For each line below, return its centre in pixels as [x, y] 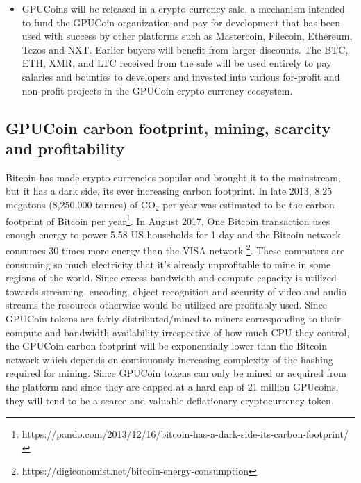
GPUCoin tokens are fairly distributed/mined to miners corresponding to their [173, 318]
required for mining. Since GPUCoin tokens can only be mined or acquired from [176, 373]
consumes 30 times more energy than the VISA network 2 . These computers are [175, 249]
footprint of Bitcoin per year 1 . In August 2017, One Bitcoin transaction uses [168, 220]
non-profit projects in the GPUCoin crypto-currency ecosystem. [157, 90]
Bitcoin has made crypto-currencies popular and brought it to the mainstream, [173, 177]
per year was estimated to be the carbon [249, 204]
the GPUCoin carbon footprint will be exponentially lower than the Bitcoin [167, 346]
